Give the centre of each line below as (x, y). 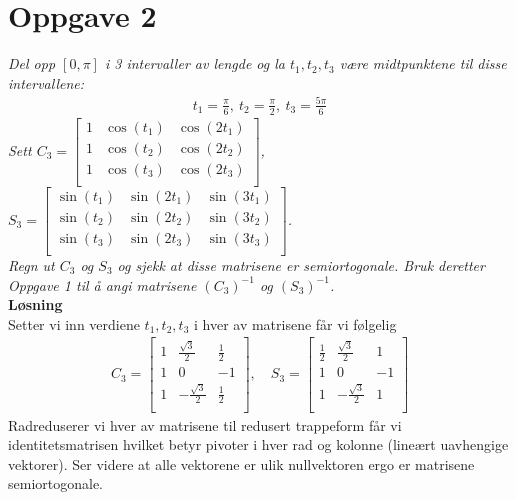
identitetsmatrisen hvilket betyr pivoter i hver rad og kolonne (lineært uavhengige (258, 444)
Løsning (35, 304)
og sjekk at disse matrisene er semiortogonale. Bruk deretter (301, 264)
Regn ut (31, 264)
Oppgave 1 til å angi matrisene (102, 284)
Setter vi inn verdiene (74, 323)
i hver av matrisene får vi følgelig (295, 323)
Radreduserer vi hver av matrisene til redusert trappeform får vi (205, 424)
